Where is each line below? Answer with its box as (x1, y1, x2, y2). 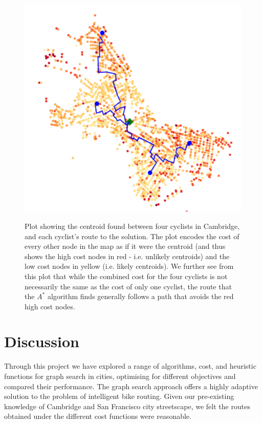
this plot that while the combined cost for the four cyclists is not (25, 270, 228, 281)
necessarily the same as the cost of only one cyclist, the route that (25, 281, 232, 291)
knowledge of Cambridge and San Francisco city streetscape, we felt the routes (4, 400, 250, 411)
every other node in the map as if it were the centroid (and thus (25, 241, 226, 251)
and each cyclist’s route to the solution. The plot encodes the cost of (25, 230, 239, 241)
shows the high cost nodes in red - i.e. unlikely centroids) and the (25, 250, 230, 261)
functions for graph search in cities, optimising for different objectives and (4, 371, 236, 382)
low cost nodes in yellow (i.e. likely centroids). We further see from (25, 261, 234, 271)
